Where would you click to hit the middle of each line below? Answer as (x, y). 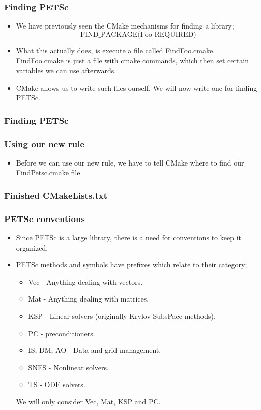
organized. (32, 247)
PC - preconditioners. (62, 333)
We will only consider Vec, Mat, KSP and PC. (88, 402)
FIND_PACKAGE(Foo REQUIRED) (138, 34)
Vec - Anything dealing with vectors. (85, 281)
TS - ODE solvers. (57, 384)
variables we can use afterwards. (66, 70)
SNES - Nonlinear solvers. (68, 367)
